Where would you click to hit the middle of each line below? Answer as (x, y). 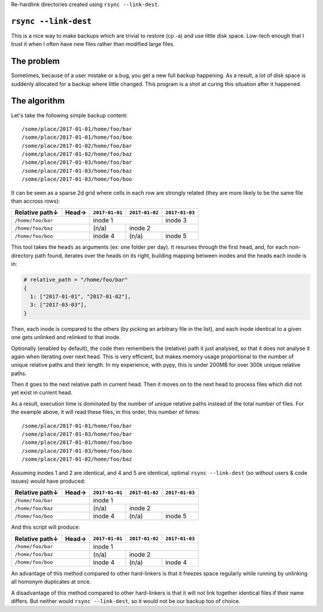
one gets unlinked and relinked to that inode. (66, 337)
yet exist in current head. (42, 392)
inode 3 (176, 220)
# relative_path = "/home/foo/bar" (76, 280)
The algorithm (38, 101)
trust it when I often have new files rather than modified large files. (93, 44)
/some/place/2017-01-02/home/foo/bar (77, 146)
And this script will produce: (45, 527)
